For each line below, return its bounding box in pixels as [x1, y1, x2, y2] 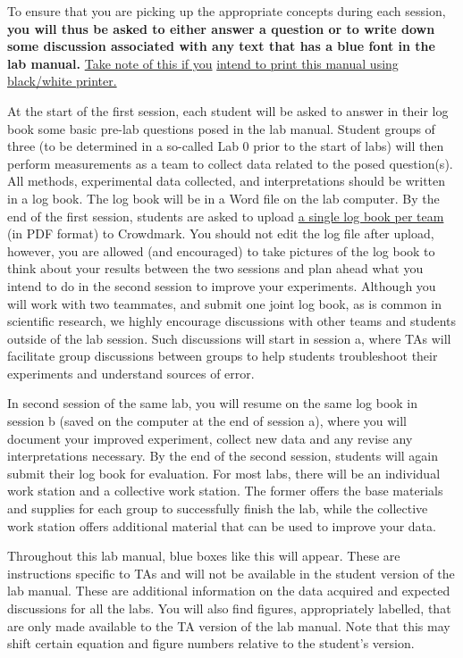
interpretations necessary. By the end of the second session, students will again [7, 446, 439, 465]
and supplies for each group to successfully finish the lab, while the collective [7, 499, 428, 518]
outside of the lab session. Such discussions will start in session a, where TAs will [7, 329, 451, 347]
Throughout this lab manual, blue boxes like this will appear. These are [7, 546, 400, 565]
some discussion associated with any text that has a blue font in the [7, 37, 435, 55]
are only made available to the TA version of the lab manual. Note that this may [7, 616, 450, 635]
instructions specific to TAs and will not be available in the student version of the [7, 563, 455, 582]
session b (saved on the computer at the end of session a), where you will [7, 412, 408, 430]
